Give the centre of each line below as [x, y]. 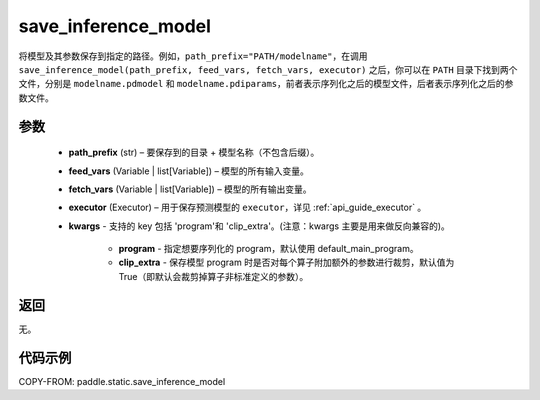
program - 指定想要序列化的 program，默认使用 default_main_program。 [268, 249]
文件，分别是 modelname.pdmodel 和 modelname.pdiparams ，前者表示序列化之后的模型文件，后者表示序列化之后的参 [266, 84]
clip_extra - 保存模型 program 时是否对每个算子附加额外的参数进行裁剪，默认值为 [286, 262]
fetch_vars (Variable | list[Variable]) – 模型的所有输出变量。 [190, 189]
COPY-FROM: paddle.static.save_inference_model [122, 381]
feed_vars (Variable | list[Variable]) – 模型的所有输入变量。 [189, 171]
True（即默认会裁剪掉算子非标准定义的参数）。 [213, 276]
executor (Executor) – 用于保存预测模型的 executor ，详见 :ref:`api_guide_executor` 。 [247, 207]
